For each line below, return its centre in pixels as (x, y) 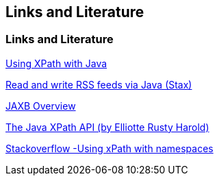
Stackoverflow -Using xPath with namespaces (109, 148)
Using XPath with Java (56, 63)
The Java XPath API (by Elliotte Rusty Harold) (107, 127)
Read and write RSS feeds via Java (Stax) (99, 84)
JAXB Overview (41, 106)
